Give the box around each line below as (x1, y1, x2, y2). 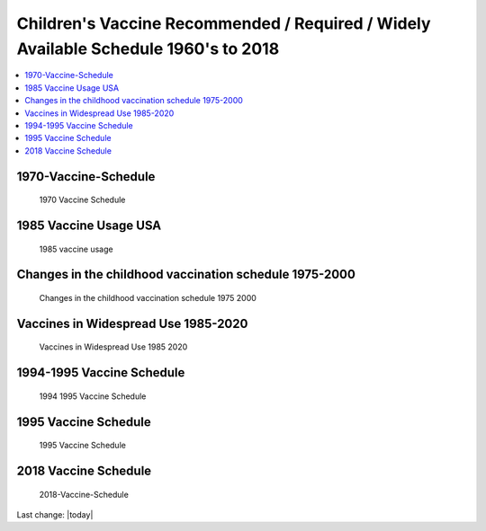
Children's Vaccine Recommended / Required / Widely (16, 13, 431, 33)
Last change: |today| (16, 509, 94, 520)
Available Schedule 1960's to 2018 (16, 39, 280, 58)
